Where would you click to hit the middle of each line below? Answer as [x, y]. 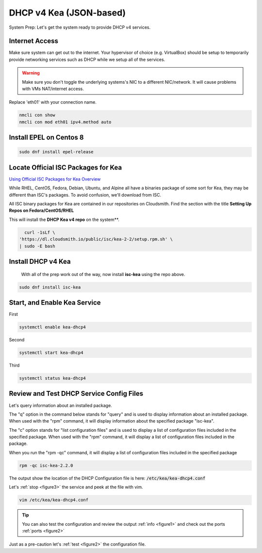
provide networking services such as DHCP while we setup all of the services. [87, 59]
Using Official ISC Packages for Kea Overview [55, 179]
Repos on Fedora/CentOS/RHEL [41, 211]
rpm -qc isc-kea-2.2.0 [46, 465]
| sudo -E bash [37, 246]
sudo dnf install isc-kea [50, 287]
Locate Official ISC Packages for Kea [65, 167]
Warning [31, 73]
